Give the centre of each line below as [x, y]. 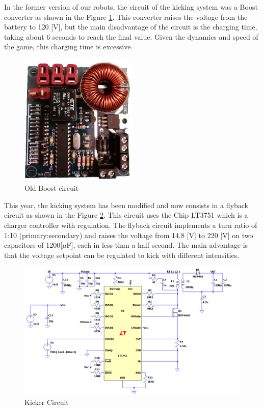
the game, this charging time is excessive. [69, 47]
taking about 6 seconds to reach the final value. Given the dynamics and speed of [131, 36]
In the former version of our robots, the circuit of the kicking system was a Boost [131, 7]
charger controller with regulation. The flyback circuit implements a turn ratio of [131, 225]
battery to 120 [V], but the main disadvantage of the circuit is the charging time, [131, 27]
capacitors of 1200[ [33, 245]
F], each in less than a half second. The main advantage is [157, 245]
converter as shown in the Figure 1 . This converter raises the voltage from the [126, 17]
